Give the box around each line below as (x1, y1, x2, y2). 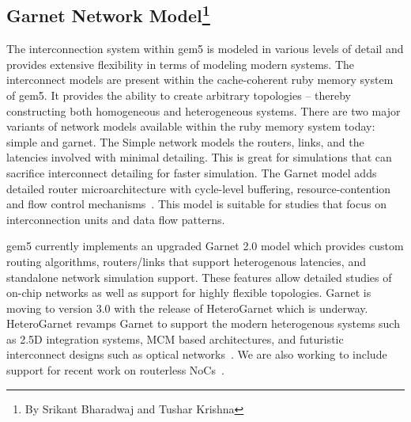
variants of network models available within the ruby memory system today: (6, 118, 375, 135)
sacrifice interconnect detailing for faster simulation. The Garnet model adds (6, 164, 377, 181)
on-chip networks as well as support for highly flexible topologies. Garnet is (6, 284, 371, 301)
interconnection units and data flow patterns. (6, 211, 225, 227)
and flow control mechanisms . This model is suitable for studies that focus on (6, 196, 386, 212)
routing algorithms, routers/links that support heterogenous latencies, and (6, 253, 366, 269)
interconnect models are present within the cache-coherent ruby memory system (6, 71, 394, 88)
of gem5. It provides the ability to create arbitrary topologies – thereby (6, 86, 351, 103)
